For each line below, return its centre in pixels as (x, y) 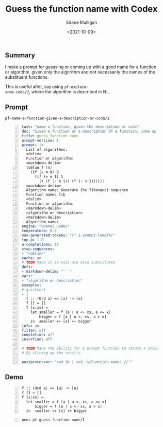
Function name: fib (46, 195)
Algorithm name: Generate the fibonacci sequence (77, 190)
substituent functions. (27, 77)
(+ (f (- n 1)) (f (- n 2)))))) (72, 181)
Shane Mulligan (81, 22)
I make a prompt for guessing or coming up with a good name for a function (81, 67)
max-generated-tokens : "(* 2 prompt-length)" (68, 235)
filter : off (34, 330)
